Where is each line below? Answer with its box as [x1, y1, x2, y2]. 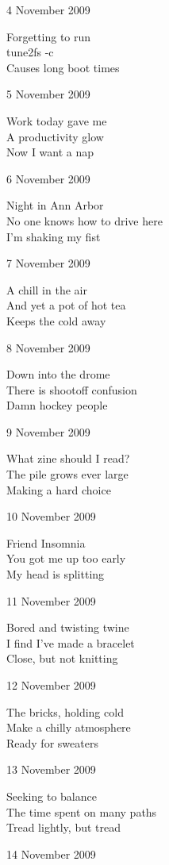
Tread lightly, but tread [6, 819, 121, 836]
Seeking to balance [6, 787, 97, 804]
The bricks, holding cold [6, 703, 124, 720]
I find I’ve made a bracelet [6, 634, 135, 651]
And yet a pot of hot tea [6, 297, 126, 313]
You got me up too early [6, 550, 126, 567]
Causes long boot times [6, 59, 120, 75]
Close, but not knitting [6, 650, 118, 667]
